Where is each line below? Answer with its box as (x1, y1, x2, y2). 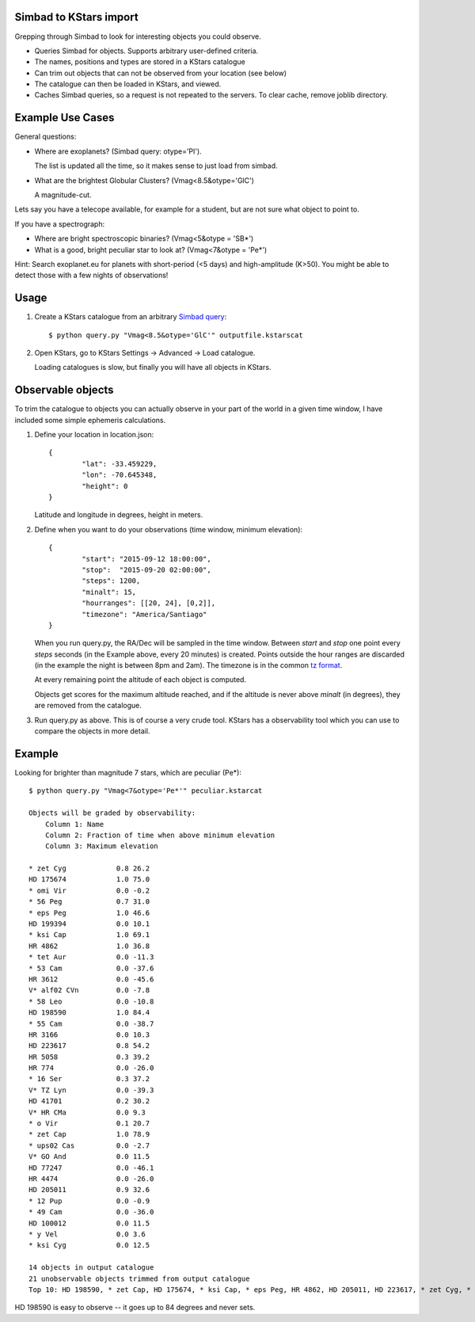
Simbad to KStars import (14, 10, 139, 24)
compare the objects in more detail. (34, 726, 150, 736)
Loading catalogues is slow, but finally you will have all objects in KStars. (34, 363, 272, 372)
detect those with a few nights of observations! (14, 270, 169, 280)
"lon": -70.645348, (82, 471, 158, 479)
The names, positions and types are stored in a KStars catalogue (34, 57, 245, 67)
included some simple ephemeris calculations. (14, 415, 166, 425)
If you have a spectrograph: (14, 219, 105, 229)
